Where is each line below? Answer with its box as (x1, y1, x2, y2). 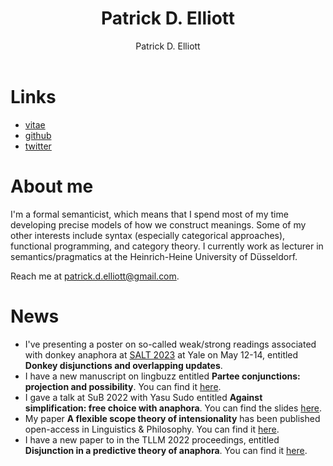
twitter (24, 140, 52, 152)
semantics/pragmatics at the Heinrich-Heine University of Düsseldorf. (10, 250, 298, 262)
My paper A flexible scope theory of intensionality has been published (24, 412, 321, 424)
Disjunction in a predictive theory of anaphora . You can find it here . (24, 444, 308, 456)
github (24, 129, 52, 141)
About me (10, 175, 94, 197)
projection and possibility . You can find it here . (24, 380, 222, 392)
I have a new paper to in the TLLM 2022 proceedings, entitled (24, 433, 280, 446)
